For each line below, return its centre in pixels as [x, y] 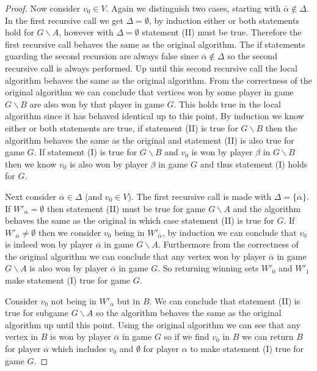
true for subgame [37, 313]
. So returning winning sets [208, 268]
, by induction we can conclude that [229, 232]
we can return [268, 336]
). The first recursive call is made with [200, 196]
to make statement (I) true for [247, 349]
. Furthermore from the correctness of [228, 244]
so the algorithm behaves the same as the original [189, 313]
